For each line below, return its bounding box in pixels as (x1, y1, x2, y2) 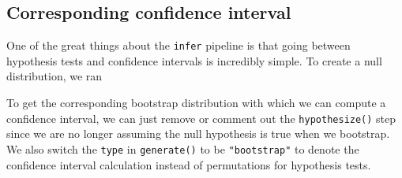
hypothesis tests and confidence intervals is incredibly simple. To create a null (6, 52, 382, 69)
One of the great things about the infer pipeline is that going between (6, 37, 351, 54)
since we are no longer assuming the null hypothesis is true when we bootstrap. (6, 125, 390, 142)
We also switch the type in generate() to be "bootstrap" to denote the (6, 140, 359, 157)
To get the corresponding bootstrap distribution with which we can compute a (6, 95, 386, 111)
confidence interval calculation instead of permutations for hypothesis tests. (6, 156, 371, 172)
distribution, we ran (6, 68, 103, 84)
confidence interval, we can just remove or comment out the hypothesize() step (6, 109, 396, 126)
